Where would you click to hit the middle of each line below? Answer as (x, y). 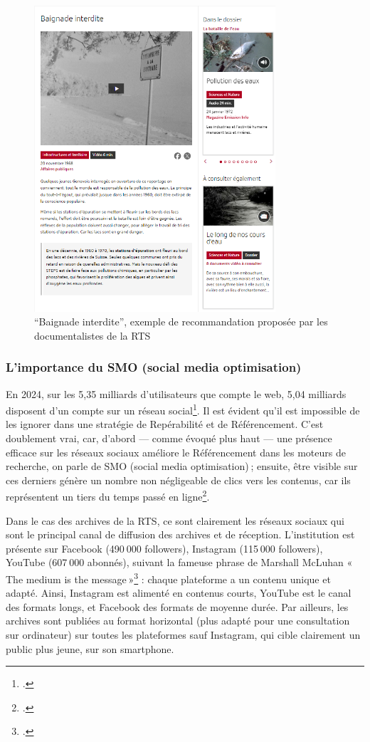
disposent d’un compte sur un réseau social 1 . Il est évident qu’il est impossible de (183, 409)
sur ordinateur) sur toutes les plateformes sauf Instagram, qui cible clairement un (183, 635)
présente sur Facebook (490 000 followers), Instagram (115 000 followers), (164, 548)
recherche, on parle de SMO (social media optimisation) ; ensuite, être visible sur (182, 466)
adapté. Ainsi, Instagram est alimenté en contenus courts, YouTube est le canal (179, 593)
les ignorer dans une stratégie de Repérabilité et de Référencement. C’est (165, 424)
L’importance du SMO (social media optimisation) (154, 367)
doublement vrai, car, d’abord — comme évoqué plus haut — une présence (169, 438)
